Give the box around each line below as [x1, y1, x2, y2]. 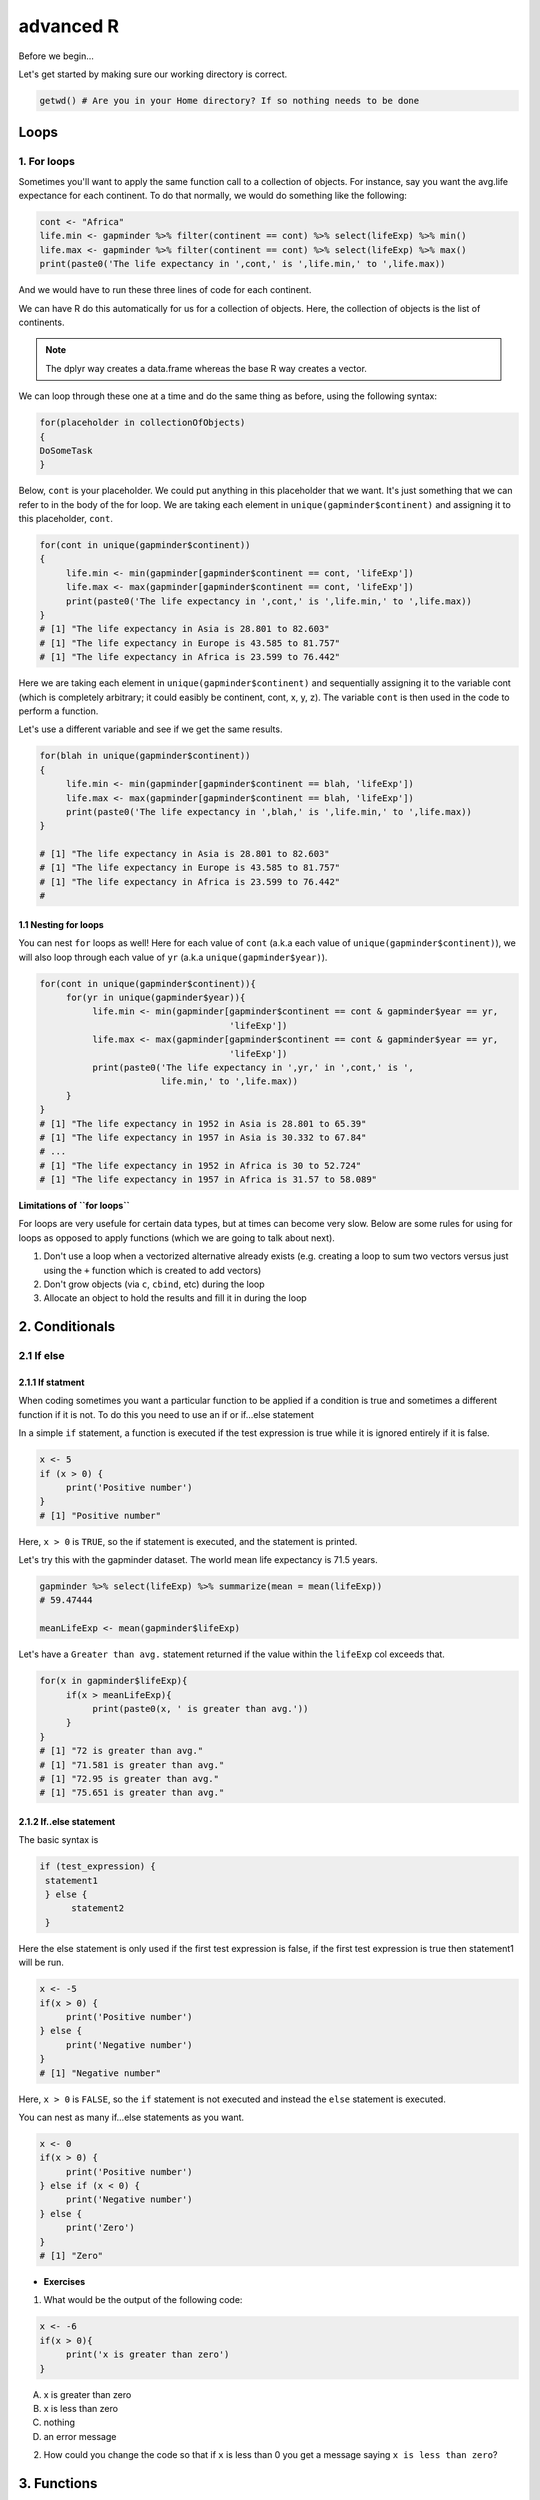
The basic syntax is [18, 1834, 99, 1846]
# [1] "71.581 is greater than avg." [39, 1759, 225, 1770]
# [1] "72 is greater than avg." [39, 1745, 204, 1757]
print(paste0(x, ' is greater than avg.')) [91, 1703, 309, 1714]
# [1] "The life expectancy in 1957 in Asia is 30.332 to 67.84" [39, 1131, 367, 1143]
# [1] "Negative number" [39, 2067, 162, 2079]
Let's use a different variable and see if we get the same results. [18, 723, 283, 735]
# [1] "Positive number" [39, 1510, 162, 1521]
